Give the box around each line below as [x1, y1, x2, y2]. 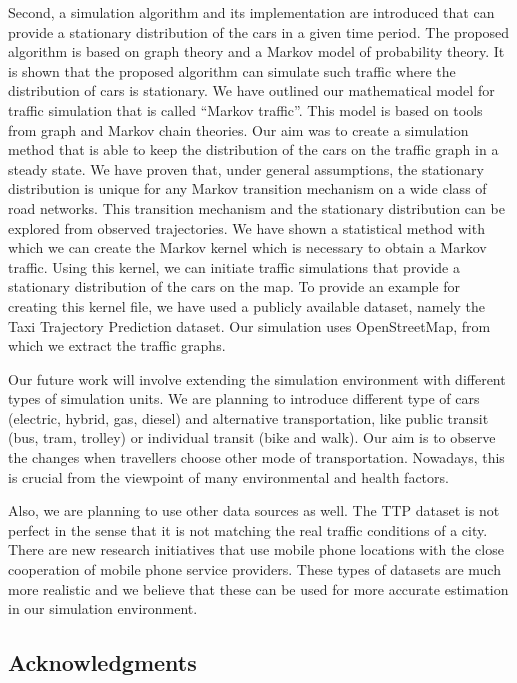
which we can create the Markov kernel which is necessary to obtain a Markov [8, 237, 487, 258]
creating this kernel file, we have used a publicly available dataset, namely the [8, 295, 486, 316]
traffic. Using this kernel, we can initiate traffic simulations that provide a [8, 256, 460, 277]
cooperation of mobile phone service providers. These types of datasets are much [8, 559, 501, 580]
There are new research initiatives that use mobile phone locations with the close [8, 539, 504, 560]
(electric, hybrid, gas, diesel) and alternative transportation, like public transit [8, 407, 489, 428]
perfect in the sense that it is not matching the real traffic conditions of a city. [8, 519, 488, 540]
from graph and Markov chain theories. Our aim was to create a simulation [8, 119, 469, 140]
